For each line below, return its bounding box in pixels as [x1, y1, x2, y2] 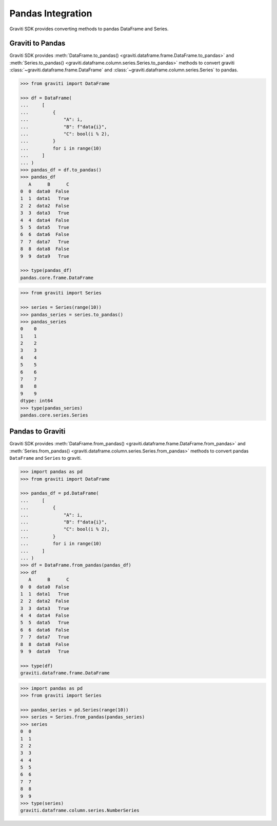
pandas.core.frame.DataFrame [20, 275, 94, 280]
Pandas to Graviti [9, 427, 66, 436]
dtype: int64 [20, 398, 53, 404]
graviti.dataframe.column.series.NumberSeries [20, 808, 140, 814]
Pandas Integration [9, 8, 92, 19]
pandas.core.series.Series [20, 412, 88, 418]
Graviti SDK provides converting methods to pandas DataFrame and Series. [9, 26, 169, 32]
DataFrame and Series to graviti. [9, 455, 82, 461]
